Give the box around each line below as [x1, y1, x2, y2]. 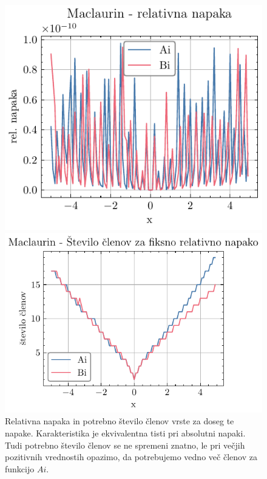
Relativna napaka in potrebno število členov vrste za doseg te [5, 415, 234, 427]
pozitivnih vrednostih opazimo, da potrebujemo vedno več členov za [5, 450, 257, 463]
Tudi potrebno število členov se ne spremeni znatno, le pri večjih [5, 438, 245, 451]
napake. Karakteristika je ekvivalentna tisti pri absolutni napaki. [5, 426, 246, 439]
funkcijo [5, 462, 35, 475]
